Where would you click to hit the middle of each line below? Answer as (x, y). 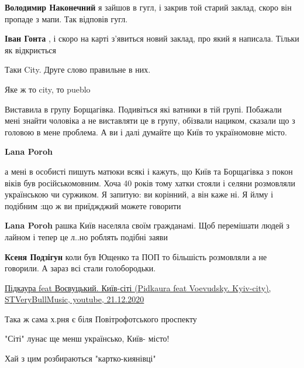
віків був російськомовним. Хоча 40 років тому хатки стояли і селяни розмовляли (150, 183)
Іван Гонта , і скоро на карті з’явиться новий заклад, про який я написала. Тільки (152, 38)
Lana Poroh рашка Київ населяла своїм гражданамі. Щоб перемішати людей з (147, 225)
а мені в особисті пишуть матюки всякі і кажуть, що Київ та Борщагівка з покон (149, 171)
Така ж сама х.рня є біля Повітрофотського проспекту (101, 318)
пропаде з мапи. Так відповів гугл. (66, 18)
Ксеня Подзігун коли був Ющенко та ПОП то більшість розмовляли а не (136, 256)
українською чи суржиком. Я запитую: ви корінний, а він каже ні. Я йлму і (139, 194)
